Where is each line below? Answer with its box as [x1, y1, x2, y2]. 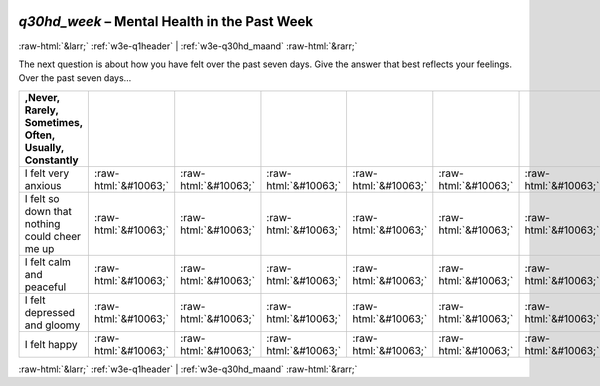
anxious [24, 178, 62, 192]
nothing [24, 216, 61, 230]
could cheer [24, 229, 82, 243]
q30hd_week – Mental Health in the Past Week [18, 13, 314, 30]
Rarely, [24, 103, 59, 117]
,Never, [24, 90, 60, 104]
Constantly [24, 153, 79, 167]
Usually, [24, 140, 65, 154]
